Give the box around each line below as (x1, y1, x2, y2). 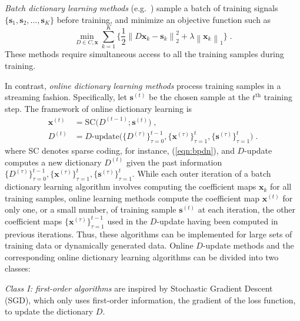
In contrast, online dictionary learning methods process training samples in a (5, 79, 281, 91)
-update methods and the (202, 239, 294, 251)
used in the (107, 214, 148, 227)
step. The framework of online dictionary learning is (5, 102, 192, 114)
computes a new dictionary (5, 155, 102, 168)
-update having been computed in (156, 214, 278, 227)
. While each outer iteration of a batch (132, 167, 271, 180)
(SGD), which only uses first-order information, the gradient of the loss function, (5, 293, 296, 306)
